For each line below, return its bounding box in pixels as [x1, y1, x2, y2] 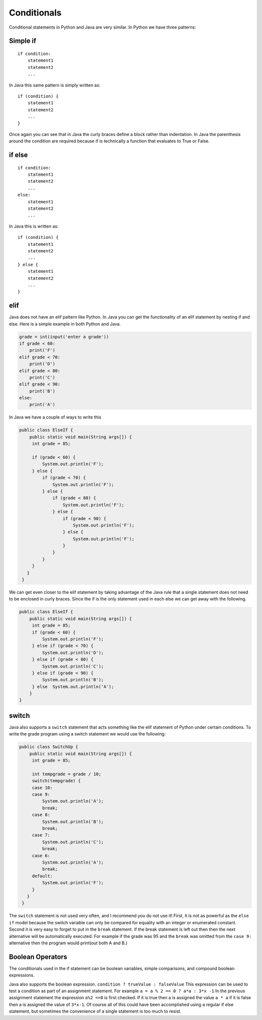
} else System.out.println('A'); [32, 684, 114, 689]
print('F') [29, 348, 55, 353]
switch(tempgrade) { [32, 778, 81, 784]
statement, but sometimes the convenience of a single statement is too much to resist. [9, 1008, 181, 1014]
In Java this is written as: [9, 223, 59, 229]
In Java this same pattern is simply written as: [9, 82, 100, 88]
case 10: [32, 785, 53, 790]
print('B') [29, 388, 55, 394]
